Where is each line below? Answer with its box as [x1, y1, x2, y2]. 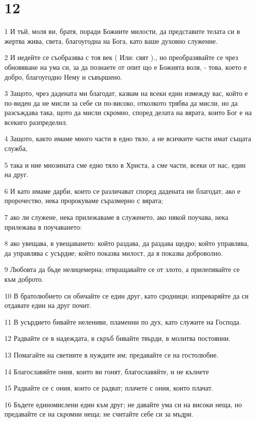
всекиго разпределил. [4, 117, 68, 127]
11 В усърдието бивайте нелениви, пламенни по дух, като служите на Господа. [4, 316, 241, 327]
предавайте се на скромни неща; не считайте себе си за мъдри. [4, 409, 193, 419]
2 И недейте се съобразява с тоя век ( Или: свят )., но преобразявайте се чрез [4, 52, 238, 62]
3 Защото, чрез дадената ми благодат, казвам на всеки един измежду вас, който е [4, 88, 248, 98]
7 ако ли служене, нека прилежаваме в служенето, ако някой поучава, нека [4, 212, 228, 222]
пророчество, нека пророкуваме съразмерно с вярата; [4, 195, 163, 206]
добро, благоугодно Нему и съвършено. [4, 71, 123, 82]
